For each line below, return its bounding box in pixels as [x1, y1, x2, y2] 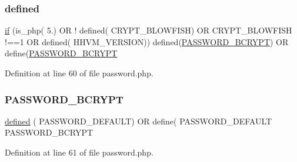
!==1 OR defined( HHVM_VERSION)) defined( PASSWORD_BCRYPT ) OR [5, 35, 289, 48]
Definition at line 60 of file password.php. [5, 67, 153, 79]
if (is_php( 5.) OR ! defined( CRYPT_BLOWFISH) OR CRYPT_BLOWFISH [5, 24, 292, 36]
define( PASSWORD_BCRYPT [5, 47, 118, 59]
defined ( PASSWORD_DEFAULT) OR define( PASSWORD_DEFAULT [5, 114, 272, 127]
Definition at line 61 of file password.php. [5, 146, 153, 158]
